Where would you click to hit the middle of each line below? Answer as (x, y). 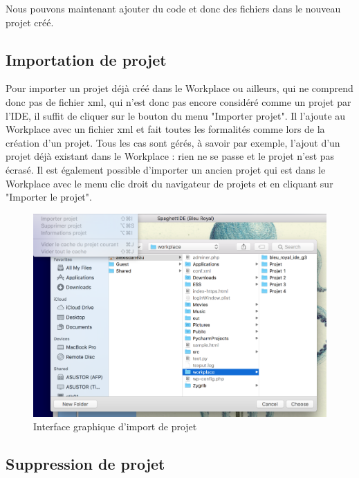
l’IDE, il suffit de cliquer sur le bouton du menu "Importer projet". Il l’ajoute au (176, 115)
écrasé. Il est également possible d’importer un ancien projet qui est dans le (166, 169)
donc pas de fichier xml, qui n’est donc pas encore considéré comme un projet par (178, 101)
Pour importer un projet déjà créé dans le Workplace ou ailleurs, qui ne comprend (179, 88)
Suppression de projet (85, 464)
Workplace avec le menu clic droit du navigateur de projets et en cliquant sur (169, 183)
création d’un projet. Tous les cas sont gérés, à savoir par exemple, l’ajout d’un (173, 142)
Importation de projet (86, 59)
